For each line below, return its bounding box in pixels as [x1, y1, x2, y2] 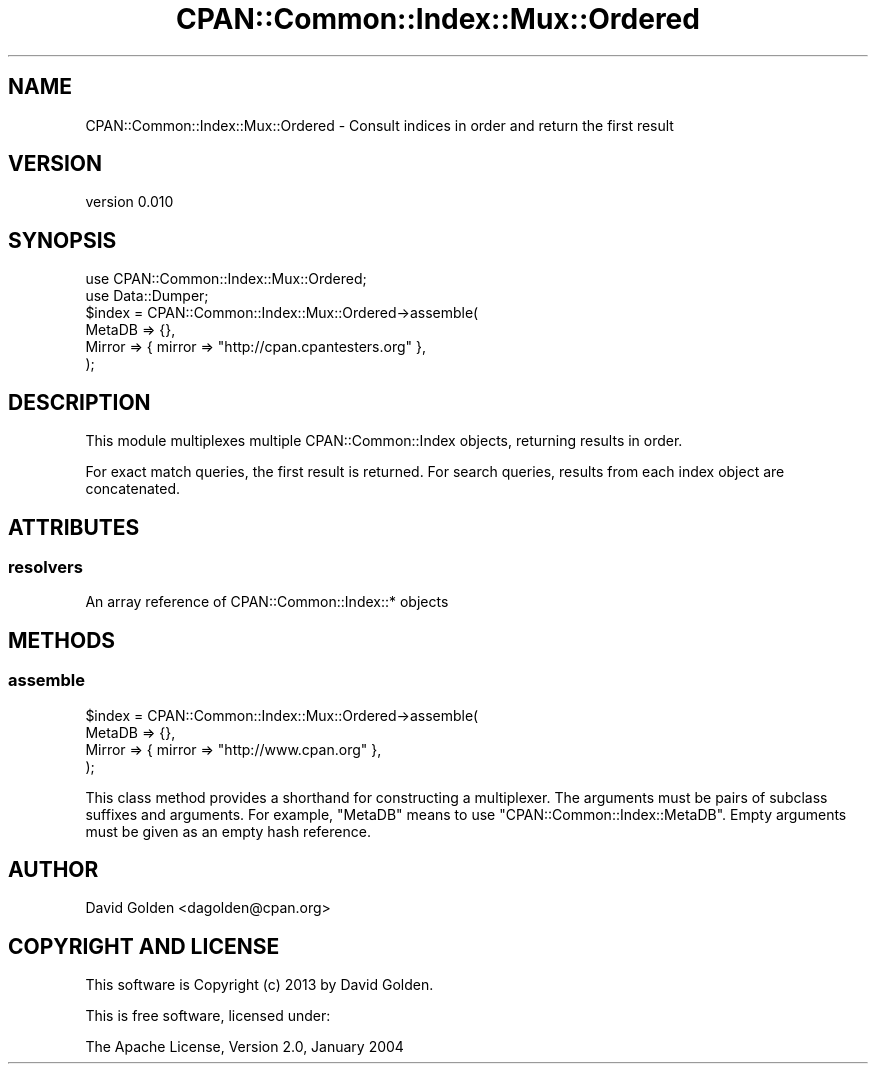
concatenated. [85, 480, 180, 498]
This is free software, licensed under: [85, 1007, 331, 1025]
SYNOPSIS [8, 227, 117, 253]
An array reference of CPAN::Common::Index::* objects [85, 593, 449, 611]
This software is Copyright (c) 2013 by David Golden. [85, 976, 434, 994]
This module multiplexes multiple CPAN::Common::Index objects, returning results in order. [85, 432, 683, 450]
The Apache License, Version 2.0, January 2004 [85, 1038, 404, 1056]
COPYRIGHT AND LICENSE [8, 933, 280, 959]
